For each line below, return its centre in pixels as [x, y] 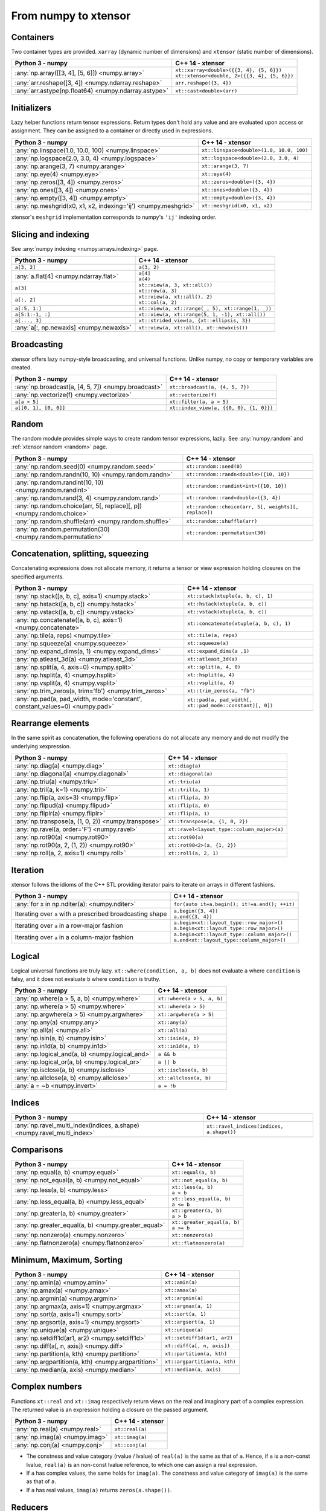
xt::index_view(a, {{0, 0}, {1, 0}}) [221, 408]
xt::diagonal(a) [190, 774]
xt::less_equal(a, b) [202, 1199]
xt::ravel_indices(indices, [245, 1126]
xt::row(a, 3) [158, 291]
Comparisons [37, 1150]
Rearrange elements [50, 723]
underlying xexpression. [41, 746]
